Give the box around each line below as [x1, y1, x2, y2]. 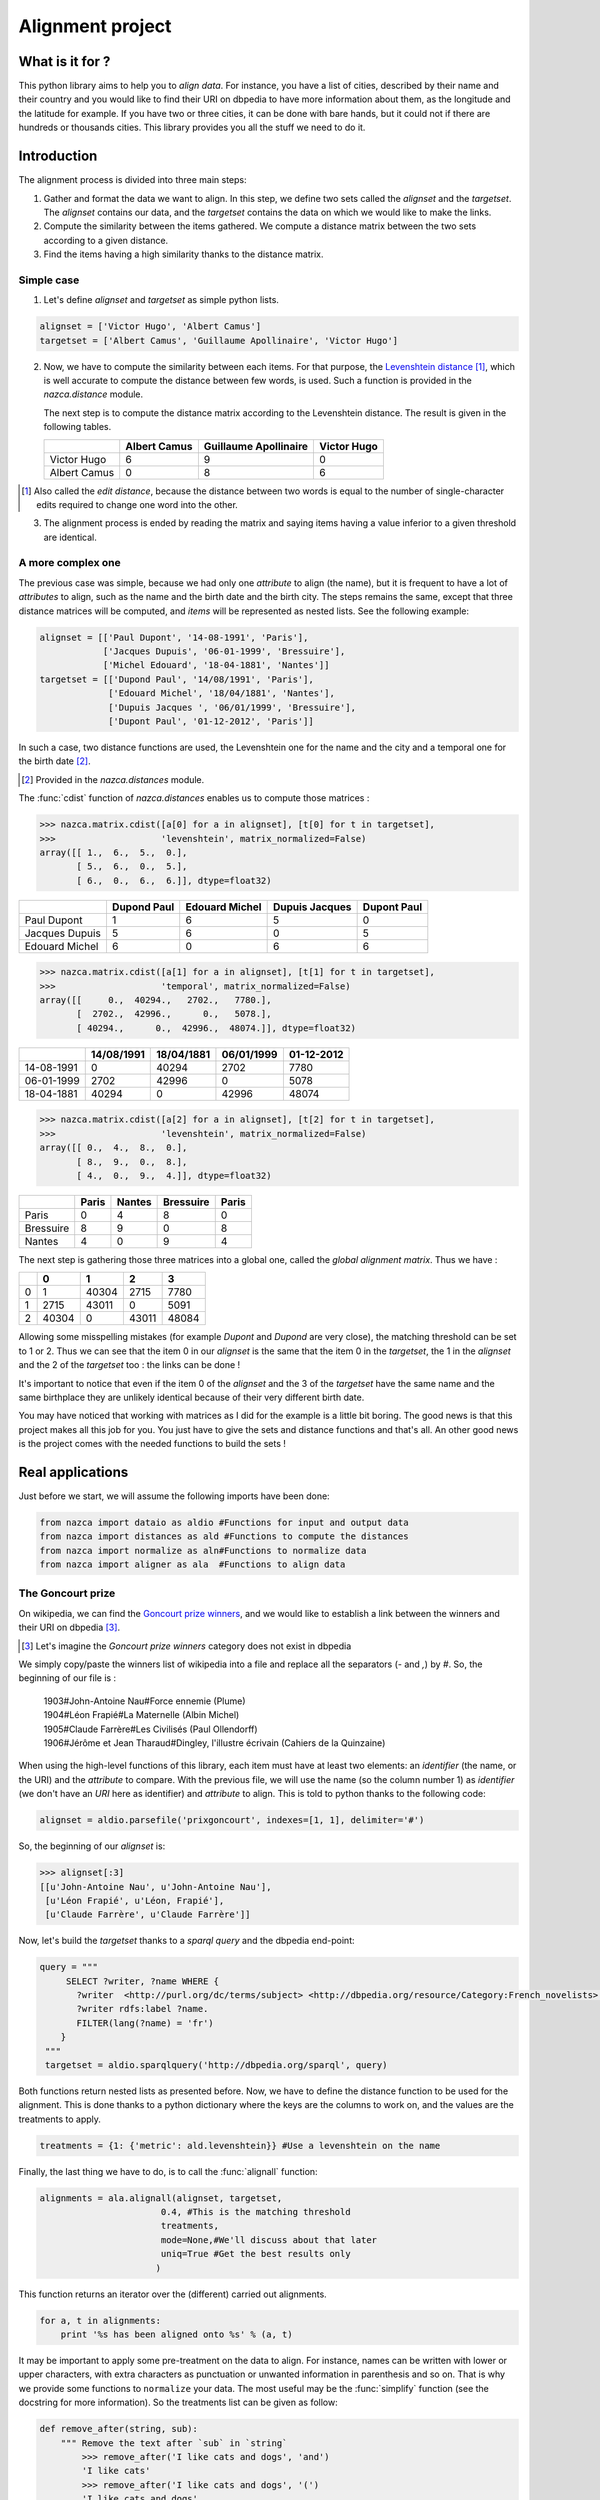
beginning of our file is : [18, 1672, 117, 1684]
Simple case [18, 273, 80, 287]
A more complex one [18, 556, 122, 570]
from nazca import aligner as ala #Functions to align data [39, 1559, 346, 1570]
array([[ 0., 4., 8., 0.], [39, 1142, 188, 1154]
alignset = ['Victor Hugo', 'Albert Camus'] [39, 321, 262, 332]
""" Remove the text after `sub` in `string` [60, 2437, 288, 2449]
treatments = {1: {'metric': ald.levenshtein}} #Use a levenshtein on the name [39, 2140, 441, 2151]
